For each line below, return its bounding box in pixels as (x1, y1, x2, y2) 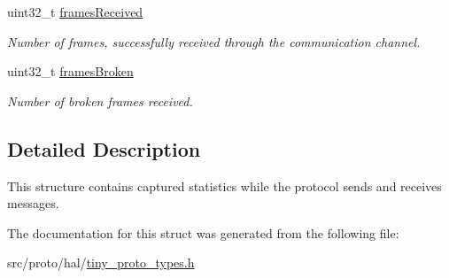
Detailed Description (7, 135, 201, 162)
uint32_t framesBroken (7, 62, 134, 81)
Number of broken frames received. (7, 91, 193, 110)
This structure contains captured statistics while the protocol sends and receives (7, 176, 442, 195)
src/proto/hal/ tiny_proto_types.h (7, 253, 195, 272)
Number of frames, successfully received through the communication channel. (7, 32, 421, 50)
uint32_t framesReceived (7, 3, 143, 20)
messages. (7, 194, 59, 212)
